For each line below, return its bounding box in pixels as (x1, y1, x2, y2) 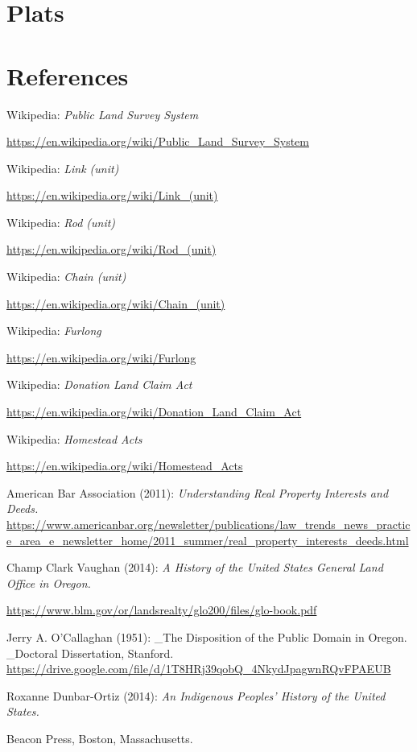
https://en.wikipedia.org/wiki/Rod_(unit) (6, 241, 217, 258)
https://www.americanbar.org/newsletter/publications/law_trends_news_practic (6, 516, 411, 532)
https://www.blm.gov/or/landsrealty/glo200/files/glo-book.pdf (6, 601, 317, 618)
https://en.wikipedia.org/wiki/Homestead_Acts (6, 457, 243, 474)
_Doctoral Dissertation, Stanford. (6, 644, 174, 661)
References (6, 59, 129, 92)
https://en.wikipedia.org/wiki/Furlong (6, 349, 196, 366)
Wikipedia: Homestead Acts (6, 430, 142, 447)
